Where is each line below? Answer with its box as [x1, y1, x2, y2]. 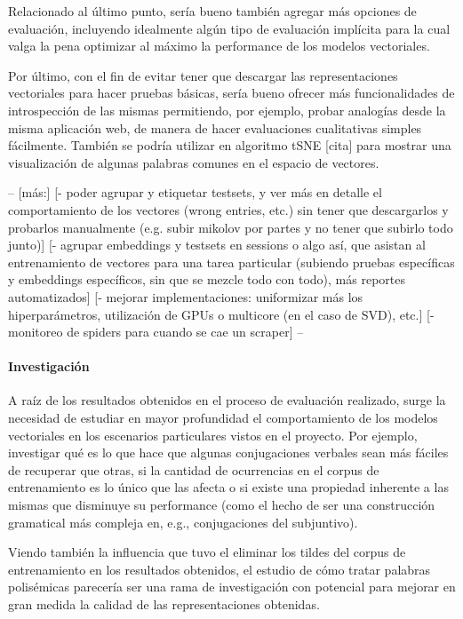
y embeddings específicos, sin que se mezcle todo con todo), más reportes [8, 270, 405, 289]
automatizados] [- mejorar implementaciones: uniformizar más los [8, 287, 363, 306]
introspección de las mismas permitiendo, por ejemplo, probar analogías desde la [8, 100, 446, 119]
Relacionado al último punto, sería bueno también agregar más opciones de [8, 2, 417, 20]
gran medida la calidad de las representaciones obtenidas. [8, 595, 320, 614]
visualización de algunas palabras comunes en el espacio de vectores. [8, 153, 379, 171]
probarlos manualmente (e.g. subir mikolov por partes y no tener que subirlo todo [8, 218, 453, 236]
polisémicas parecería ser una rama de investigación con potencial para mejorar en [8, 577, 456, 596]
